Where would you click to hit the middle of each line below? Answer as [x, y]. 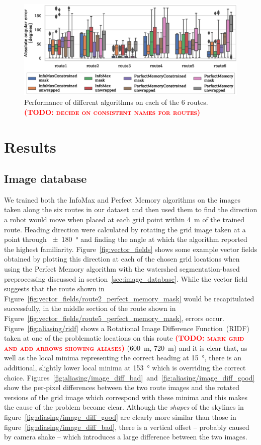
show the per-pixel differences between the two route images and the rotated [122, 387]
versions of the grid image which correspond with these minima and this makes [126, 397]
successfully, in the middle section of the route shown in [90, 308]
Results [30, 146]
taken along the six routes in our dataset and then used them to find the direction [131, 209]
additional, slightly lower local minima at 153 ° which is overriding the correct [125, 367]
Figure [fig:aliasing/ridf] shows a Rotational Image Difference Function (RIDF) [127, 328]
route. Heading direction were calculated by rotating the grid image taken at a [125, 229]
